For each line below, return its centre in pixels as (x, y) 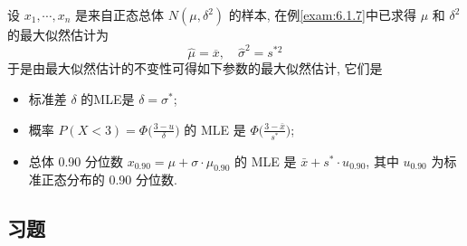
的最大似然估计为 (58, 34)
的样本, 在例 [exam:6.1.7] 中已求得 (322, 14)
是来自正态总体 (120, 14)
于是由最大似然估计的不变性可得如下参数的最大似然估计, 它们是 (195, 68)
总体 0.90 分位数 (76, 161)
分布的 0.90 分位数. (122, 180)
